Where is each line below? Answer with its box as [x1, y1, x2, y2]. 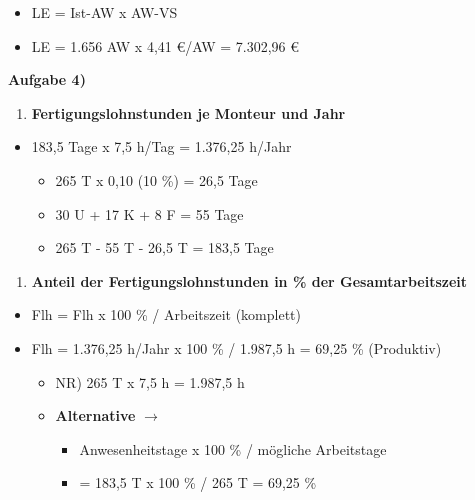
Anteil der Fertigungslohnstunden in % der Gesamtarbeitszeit [31, 270, 468, 291]
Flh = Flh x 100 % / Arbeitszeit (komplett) [31, 304, 302, 325]
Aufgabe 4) [8, 69, 86, 90]
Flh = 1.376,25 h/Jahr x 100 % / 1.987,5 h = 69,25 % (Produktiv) [31, 337, 442, 358]
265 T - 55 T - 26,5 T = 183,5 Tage [55, 237, 274, 258]
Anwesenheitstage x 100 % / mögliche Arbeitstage [79, 438, 387, 459]
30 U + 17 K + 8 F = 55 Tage [55, 203, 244, 224]
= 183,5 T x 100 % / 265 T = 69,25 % [79, 472, 317, 493]
